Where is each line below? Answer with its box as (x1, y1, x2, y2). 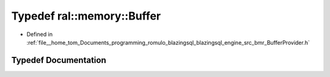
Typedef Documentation (11, 55, 106, 65)
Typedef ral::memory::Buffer (11, 9, 161, 23)
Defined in (26, 31, 53, 38)
